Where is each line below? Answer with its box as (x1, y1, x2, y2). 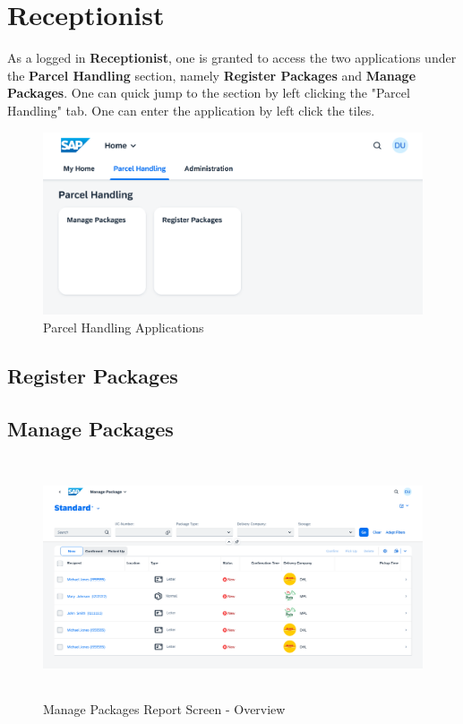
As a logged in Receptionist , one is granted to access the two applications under (7, 48, 457, 67)
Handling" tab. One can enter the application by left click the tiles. (7, 100, 375, 119)
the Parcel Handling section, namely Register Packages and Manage (7, 65, 416, 84)
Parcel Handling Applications (43, 318, 204, 336)
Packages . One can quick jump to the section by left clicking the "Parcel (7, 83, 410, 102)
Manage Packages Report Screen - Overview (43, 699, 286, 718)
